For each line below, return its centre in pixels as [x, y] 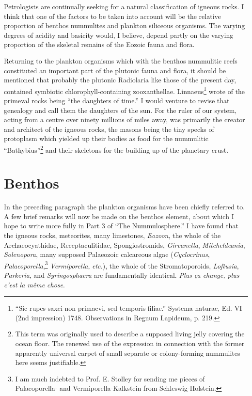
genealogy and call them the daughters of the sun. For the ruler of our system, [120, 110]
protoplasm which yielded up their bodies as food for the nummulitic [106, 138]
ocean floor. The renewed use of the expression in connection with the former [130, 343]
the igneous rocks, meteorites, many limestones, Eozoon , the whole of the [112, 235]
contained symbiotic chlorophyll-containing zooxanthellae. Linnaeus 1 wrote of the [125, 90]
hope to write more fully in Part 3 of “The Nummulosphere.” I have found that [121, 226]
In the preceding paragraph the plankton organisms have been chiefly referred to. [125, 207]
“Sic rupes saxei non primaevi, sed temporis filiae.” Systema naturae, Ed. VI [129, 308]
